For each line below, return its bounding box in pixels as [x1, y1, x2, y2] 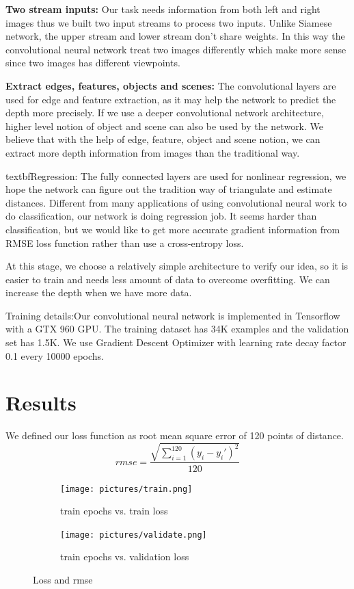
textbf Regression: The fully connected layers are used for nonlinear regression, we [5, 168, 346, 183]
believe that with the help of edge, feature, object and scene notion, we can [5, 132, 321, 146]
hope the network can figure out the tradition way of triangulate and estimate [5, 182, 332, 196]
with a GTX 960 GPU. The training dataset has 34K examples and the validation [5, 322, 349, 336]
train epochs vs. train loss [60, 503, 168, 518]
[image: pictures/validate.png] [60, 529, 207, 540]
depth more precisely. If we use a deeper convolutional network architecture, [5, 105, 324, 120]
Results [5, 389, 77, 417]
